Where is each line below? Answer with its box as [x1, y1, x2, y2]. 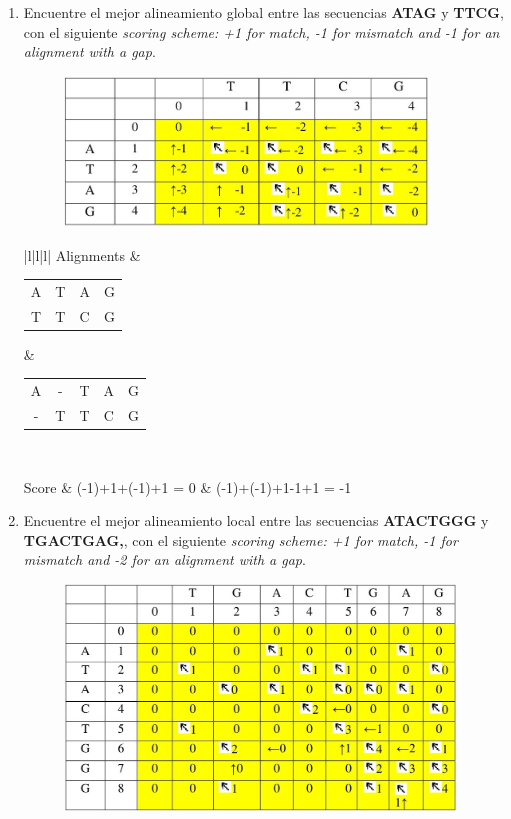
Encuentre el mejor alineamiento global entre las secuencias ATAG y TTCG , [23, 2, 504, 22]
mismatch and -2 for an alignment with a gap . [23, 549, 306, 570]
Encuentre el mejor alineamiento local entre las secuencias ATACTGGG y [23, 510, 489, 531]
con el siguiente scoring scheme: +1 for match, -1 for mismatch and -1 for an [23, 21, 500, 42]
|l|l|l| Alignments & [23, 244, 141, 265]
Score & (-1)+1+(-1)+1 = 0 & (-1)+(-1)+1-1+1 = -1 [23, 476, 352, 497]
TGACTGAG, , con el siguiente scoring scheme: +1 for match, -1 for [23, 529, 458, 550]
